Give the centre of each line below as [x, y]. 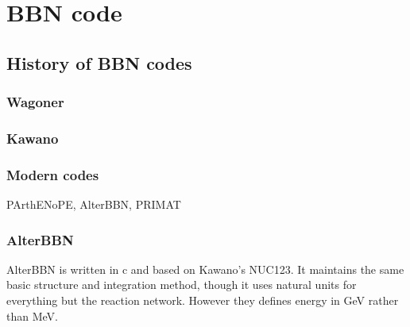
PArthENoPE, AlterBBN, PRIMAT [94, 204]
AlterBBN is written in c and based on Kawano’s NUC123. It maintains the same [205, 269]
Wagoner [35, 102]
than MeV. [32, 315]
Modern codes [53, 174]
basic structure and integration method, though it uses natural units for [182, 285]
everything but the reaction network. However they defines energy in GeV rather [203, 300]
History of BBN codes [99, 62]
